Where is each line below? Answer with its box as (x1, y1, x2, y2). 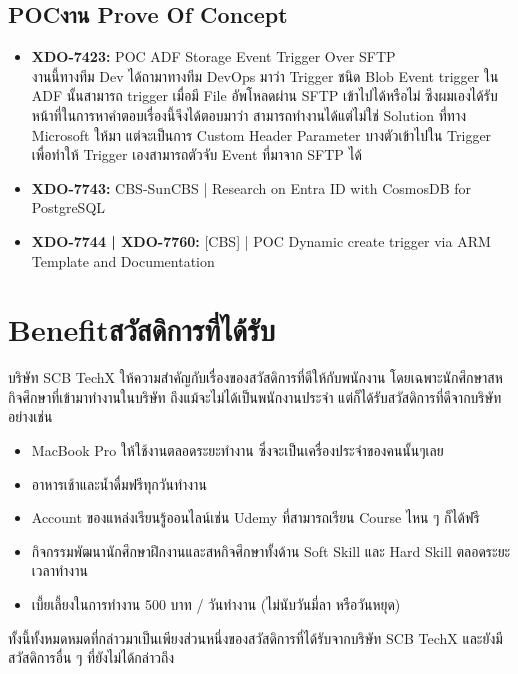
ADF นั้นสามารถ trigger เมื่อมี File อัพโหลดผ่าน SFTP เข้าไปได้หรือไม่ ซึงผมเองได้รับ (31, 85, 498, 106)
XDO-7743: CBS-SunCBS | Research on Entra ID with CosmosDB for (31, 177, 472, 198)
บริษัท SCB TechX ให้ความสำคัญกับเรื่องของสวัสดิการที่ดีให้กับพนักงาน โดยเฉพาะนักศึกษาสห (8, 367, 503, 388)
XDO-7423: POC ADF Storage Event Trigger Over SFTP (31, 46, 396, 67)
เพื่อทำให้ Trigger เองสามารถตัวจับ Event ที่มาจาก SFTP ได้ (31, 144, 362, 165)
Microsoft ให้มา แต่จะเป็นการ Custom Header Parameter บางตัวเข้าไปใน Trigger (31, 124, 492, 145)
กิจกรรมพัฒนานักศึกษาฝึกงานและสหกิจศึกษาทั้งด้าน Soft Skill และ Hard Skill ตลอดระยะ (31, 540, 511, 561)
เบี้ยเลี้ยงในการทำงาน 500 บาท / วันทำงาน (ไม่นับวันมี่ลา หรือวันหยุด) (31, 594, 401, 615)
